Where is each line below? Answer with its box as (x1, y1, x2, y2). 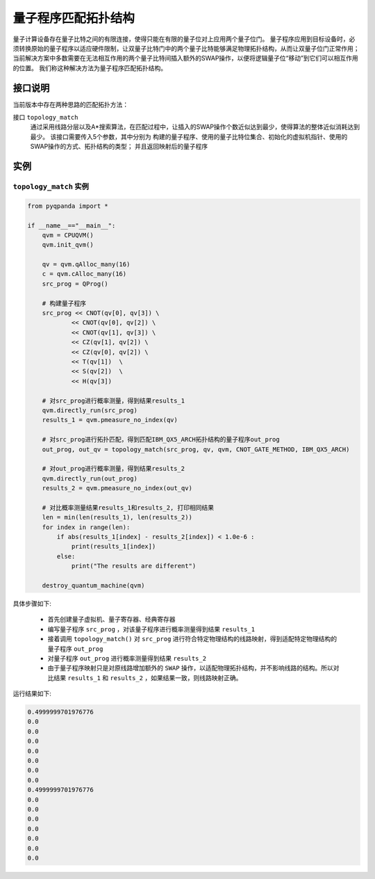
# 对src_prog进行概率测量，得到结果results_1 (42, 396, 185, 405)
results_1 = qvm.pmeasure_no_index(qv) (42, 416, 178, 424)
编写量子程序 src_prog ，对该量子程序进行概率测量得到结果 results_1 (47, 624, 256, 633)
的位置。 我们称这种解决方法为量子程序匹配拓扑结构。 (12, 63, 167, 72)
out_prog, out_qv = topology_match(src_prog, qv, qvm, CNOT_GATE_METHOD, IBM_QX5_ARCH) (42, 445, 350, 453)
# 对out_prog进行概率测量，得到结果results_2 (42, 465, 185, 473)
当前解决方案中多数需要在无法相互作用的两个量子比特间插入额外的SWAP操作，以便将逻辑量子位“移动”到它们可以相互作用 (12, 54, 358, 63)
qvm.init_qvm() (42, 241, 94, 249)
